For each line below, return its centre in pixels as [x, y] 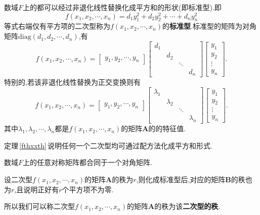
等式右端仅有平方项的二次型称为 [57, 26]
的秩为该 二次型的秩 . [187, 206]
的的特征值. [167, 128]
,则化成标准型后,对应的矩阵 [181, 179]
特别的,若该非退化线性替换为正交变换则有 [72, 82]
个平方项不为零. [88, 189]
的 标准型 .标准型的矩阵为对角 [209, 26]
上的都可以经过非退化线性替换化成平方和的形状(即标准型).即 [122, 7]
